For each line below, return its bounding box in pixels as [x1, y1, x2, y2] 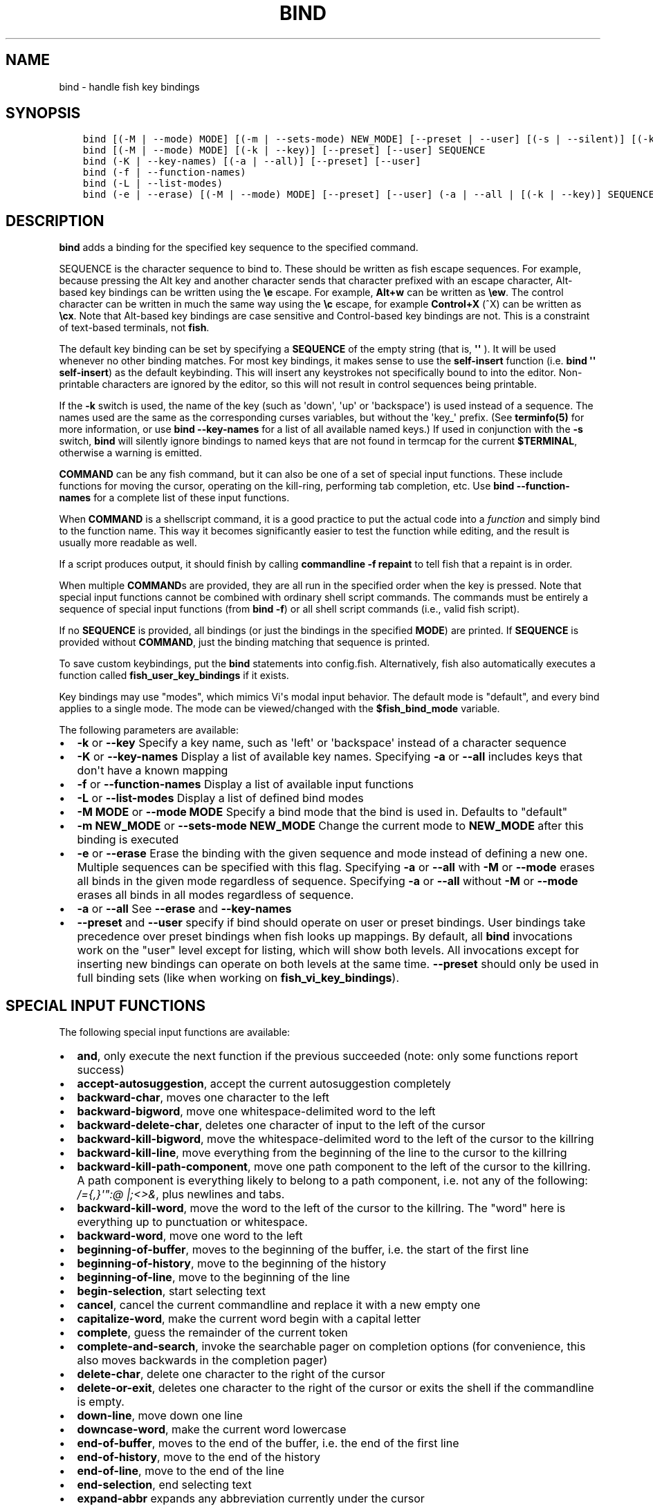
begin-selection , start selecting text [77, 1284, 266, 1299]
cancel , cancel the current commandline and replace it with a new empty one [77, 1298, 481, 1312]
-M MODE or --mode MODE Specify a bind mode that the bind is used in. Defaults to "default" [77, 805, 568, 819]
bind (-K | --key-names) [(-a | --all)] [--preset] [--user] [82, 156, 421, 167]
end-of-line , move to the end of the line [77, 1464, 284, 1478]
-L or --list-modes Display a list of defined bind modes [77, 791, 364, 806]
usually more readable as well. [59, 537, 197, 549]
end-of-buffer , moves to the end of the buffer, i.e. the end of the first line [77, 1436, 459, 1451]
